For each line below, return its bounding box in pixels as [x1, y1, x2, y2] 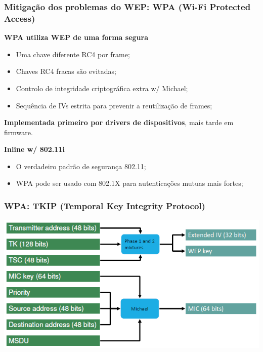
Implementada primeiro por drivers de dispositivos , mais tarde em [4, 117, 234, 128]
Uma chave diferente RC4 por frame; [16, 49, 130, 59]
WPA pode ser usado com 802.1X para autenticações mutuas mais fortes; [16, 178, 243, 188]
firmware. [4, 127, 33, 137]
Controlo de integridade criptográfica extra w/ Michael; [16, 83, 188, 93]
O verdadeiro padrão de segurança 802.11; [16, 161, 146, 171]
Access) [4, 12, 35, 24]
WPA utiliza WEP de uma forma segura [4, 32, 148, 43]
